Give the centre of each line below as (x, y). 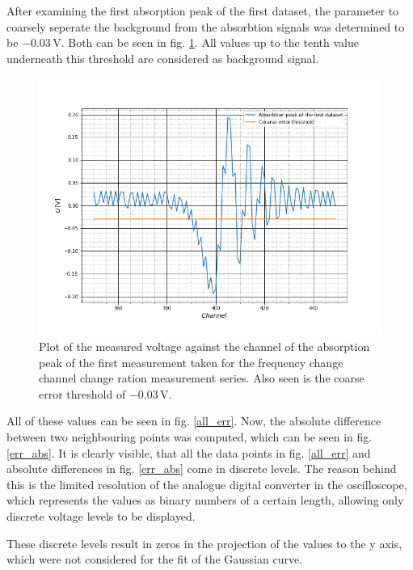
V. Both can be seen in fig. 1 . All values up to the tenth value (206, 42)
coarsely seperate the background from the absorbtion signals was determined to (206, 26)
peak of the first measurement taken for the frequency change (191, 362)
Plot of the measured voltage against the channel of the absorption (204, 346)
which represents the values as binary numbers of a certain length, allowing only (205, 500)
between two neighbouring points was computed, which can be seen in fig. (190, 436)
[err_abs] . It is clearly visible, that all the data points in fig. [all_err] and (189, 452)
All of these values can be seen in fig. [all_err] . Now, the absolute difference (194, 421)
